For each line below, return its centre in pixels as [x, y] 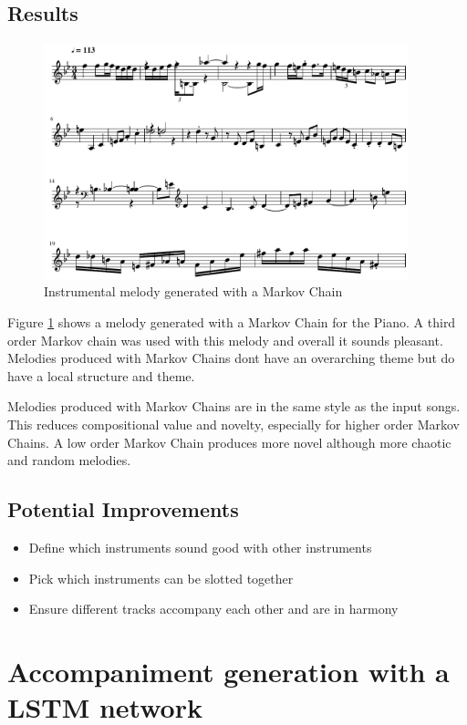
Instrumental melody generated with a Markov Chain [193, 291]
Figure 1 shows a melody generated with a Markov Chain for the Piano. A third [232, 321]
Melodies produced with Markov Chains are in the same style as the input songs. [234, 406]
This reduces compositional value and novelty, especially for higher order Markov [234, 424]
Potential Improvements [123, 509]
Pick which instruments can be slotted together [161, 578]
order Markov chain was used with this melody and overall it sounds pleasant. [225, 340]
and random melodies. [69, 460]
